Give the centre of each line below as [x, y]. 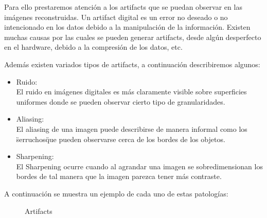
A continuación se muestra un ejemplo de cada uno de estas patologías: [116, 193]
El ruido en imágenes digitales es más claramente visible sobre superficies [131, 92]
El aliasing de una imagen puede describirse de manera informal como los [132, 128]
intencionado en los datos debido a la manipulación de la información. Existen [127, 27]
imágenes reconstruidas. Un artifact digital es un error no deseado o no [116, 17]
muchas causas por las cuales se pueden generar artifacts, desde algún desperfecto [133, 37]
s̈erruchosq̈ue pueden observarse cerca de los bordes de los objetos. [121, 139]
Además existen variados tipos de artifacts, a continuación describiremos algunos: [132, 64]
